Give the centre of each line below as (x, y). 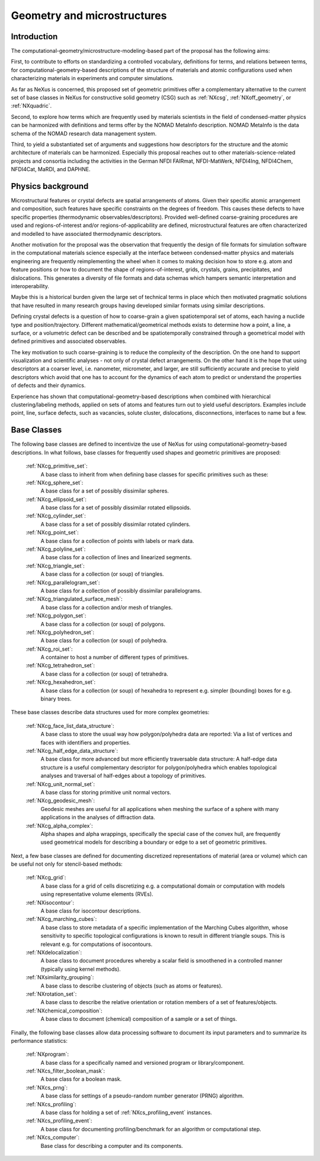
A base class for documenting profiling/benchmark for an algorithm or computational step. (151, 1129)
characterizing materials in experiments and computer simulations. (92, 78)
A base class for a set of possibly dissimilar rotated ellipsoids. (116, 507)
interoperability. (30, 286)
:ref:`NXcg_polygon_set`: (56, 616)
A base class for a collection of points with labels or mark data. (117, 541)
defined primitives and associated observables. (69, 341)
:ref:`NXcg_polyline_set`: (56, 549)
